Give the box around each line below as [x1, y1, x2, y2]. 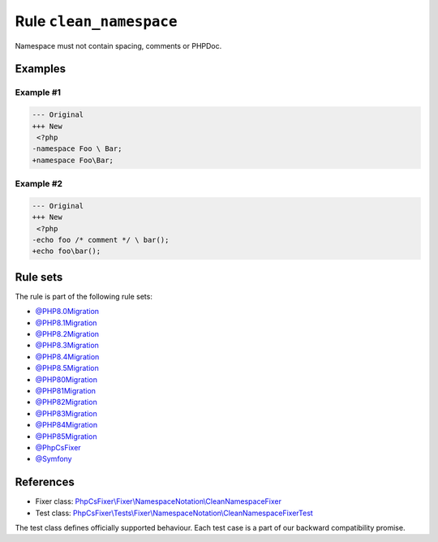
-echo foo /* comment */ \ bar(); [32, 235, 170, 244]
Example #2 [15, 179, 63, 190]
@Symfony [35, 454, 72, 464]
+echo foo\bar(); [32, 247, 101, 256]
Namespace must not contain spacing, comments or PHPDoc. [15, 41, 222, 50]
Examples [15, 62, 67, 76]
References [15, 475, 75, 489]
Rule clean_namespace [15, 12, 178, 30]
